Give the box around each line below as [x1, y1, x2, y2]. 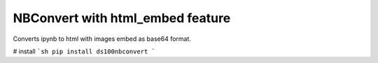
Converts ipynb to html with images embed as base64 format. [13, 35, 192, 43]
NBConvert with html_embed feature [13, 10, 231, 26]
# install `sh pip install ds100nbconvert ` [13, 47, 155, 55]
